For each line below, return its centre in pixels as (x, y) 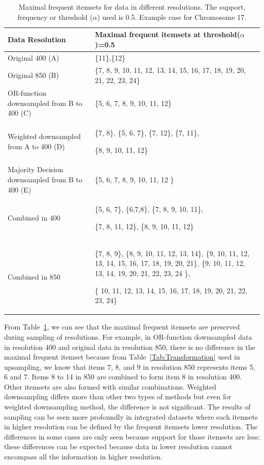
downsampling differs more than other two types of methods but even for (118, 396)
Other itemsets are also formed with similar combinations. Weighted (110, 386)
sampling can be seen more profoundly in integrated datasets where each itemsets (131, 416)
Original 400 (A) (34, 57)
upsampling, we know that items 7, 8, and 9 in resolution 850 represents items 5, (130, 366)
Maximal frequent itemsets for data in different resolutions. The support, (132, 7)
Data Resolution (37, 39)
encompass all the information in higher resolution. (83, 457)
